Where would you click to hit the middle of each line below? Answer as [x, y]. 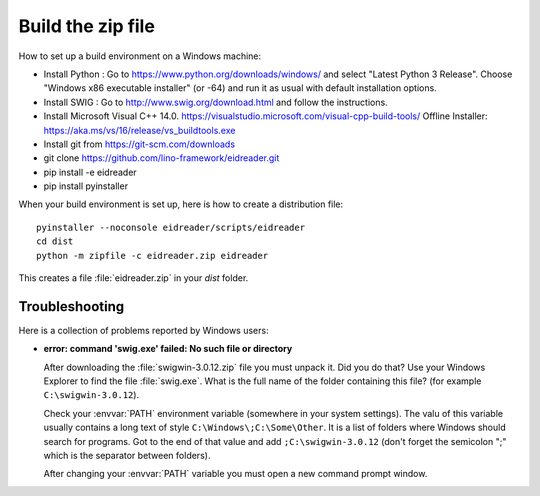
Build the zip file [86, 26]
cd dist [55, 241]
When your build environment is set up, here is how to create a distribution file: [181, 204]
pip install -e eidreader [90, 172]
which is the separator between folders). [127, 456]
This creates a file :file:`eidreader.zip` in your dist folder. [133, 278]
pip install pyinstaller [86, 186]
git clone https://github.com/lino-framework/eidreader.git [161, 158]
